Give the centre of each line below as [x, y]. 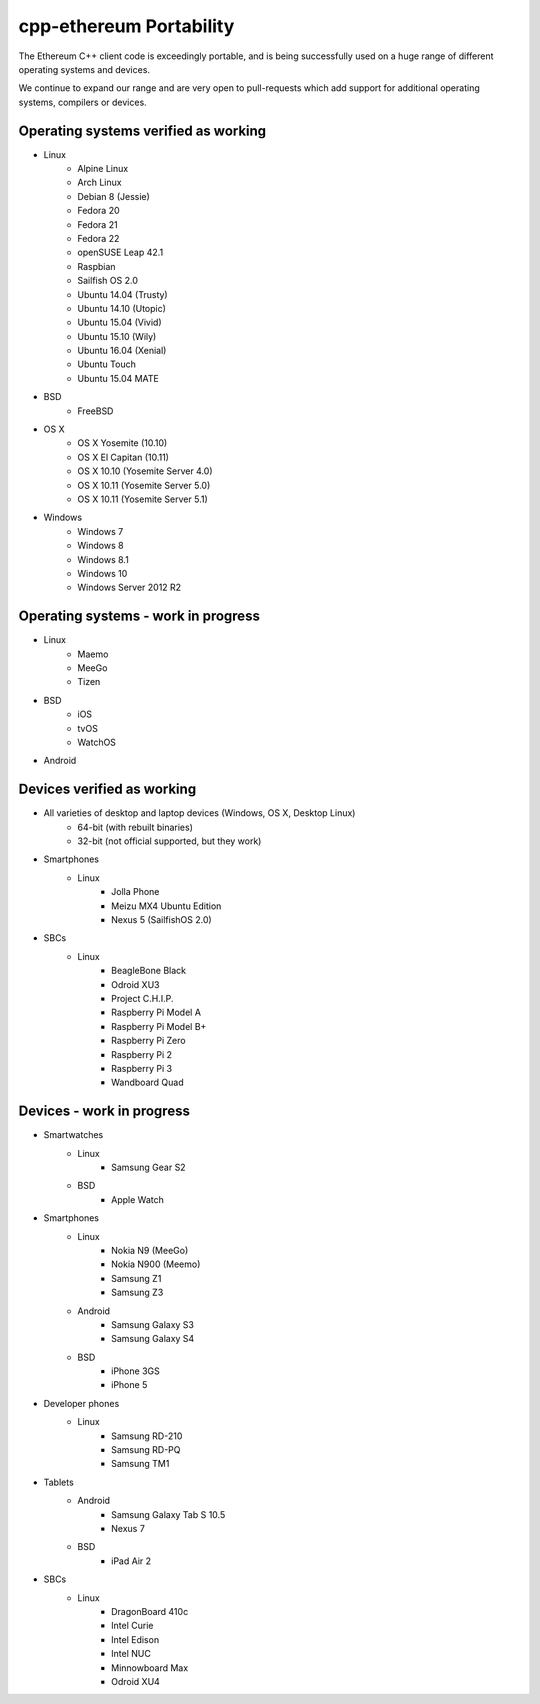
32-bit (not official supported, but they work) [169, 841]
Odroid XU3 [135, 984]
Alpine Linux [103, 169]
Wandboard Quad [147, 1082]
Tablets [58, 1482]
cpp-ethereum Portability [126, 26]
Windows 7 [100, 531]
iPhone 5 [129, 1385]
